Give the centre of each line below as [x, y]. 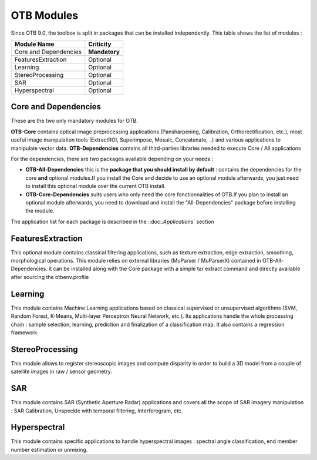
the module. [40, 211]
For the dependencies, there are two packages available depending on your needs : [112, 159]
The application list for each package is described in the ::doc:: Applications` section [112, 221]
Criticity [100, 44]
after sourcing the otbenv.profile [50, 277]
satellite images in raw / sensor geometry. [62, 372]
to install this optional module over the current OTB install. [96, 186]
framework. [25, 333]
